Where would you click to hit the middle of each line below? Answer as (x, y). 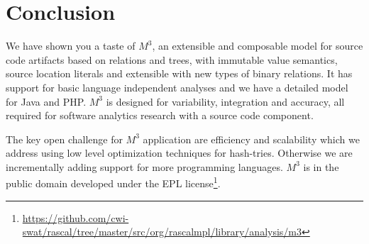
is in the (321, 166)
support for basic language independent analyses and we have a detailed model (177, 87)
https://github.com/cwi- (76, 217)
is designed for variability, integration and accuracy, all (225, 101)
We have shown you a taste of (71, 46)
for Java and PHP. (46, 101)
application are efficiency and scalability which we (251, 139)
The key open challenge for (64, 139)
